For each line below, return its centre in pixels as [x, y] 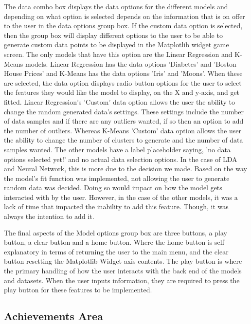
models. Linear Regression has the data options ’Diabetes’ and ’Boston [131, 63]
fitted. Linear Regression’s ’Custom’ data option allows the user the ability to [120, 101]
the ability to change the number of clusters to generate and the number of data [124, 140]
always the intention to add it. [49, 216]
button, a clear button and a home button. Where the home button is [108, 242]
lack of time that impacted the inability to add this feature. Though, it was [116, 207]
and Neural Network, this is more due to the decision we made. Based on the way [125, 169]
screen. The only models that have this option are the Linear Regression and [118, 54]
